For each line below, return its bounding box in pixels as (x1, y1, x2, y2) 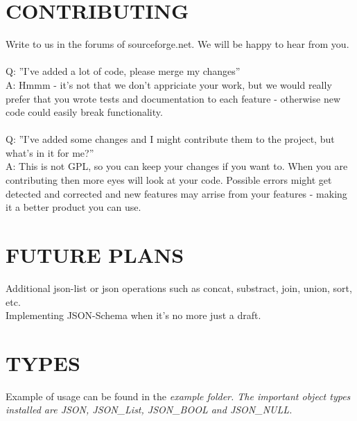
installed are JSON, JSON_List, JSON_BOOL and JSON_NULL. (6, 402, 293, 417)
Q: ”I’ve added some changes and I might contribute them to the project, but (6, 132, 335, 146)
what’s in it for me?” (6, 145, 94, 160)
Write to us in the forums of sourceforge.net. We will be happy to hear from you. (6, 37, 349, 51)
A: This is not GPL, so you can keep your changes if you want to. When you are (6, 159, 348, 173)
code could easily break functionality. (6, 105, 163, 119)
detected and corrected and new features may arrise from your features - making (6, 186, 347, 200)
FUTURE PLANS (6, 241, 184, 269)
